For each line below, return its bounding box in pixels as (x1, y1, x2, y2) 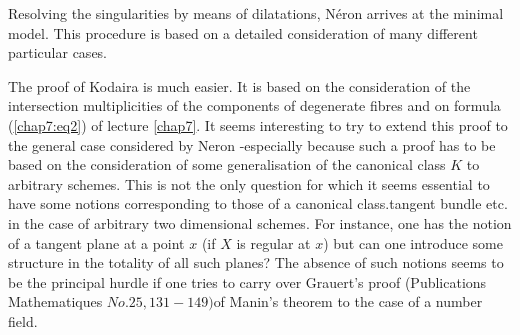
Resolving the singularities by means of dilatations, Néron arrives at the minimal (8, 3, 504, 23)
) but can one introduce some (323, 232, 503, 253)
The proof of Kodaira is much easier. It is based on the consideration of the (8, 75, 471, 96)
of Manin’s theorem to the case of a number (213, 291, 483, 312)
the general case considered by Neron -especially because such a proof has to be (8, 134, 496, 155)
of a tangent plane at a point (8, 232, 185, 253)
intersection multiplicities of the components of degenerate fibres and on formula (8, 95, 501, 116)
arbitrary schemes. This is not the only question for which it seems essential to (8, 173, 490, 194)
